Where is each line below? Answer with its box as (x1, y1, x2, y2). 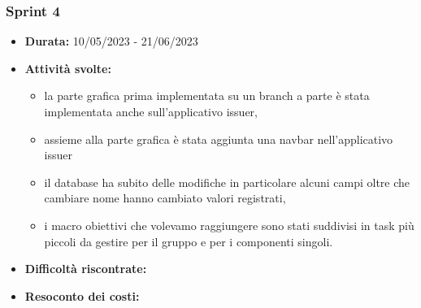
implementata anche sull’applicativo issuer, (44, 103, 258, 119)
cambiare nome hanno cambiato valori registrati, (44, 189, 286, 206)
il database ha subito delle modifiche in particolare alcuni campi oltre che (44, 173, 410, 190)
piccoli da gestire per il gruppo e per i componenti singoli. (44, 232, 333, 249)
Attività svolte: (24, 59, 111, 76)
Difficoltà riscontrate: (24, 260, 147, 277)
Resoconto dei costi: (24, 287, 140, 304)
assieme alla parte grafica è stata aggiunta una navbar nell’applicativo (44, 130, 393, 147)
